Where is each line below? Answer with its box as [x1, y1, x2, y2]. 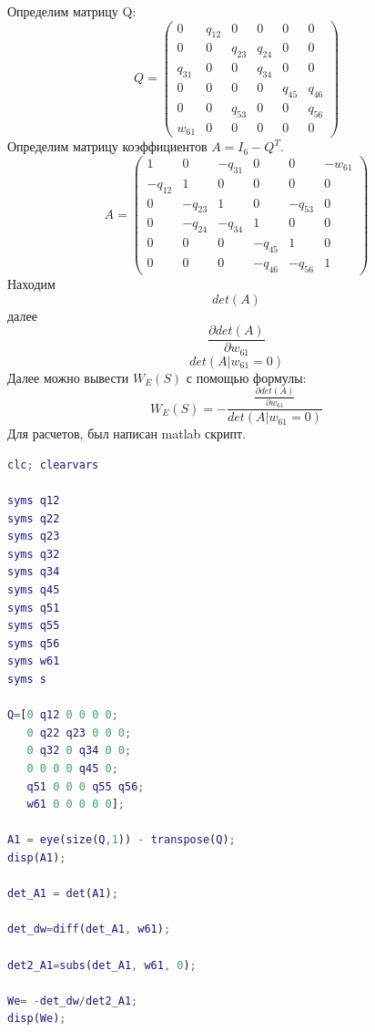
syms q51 [7, 601, 60, 614]
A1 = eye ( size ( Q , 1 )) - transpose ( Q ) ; [7, 833, 236, 847]
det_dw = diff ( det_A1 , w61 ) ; [7, 923, 171, 936]
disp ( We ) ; [7, 1012, 66, 1026]
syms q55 [7, 619, 60, 633]
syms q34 [7, 565, 60, 579]
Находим [7, 273, 56, 293]
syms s [7, 673, 46, 686]
